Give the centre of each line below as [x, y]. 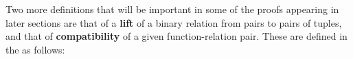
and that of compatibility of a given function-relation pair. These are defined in [176, 36]
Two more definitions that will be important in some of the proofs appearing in [172, 9]
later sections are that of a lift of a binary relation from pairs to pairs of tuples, [174, 22]
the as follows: [35, 49]
